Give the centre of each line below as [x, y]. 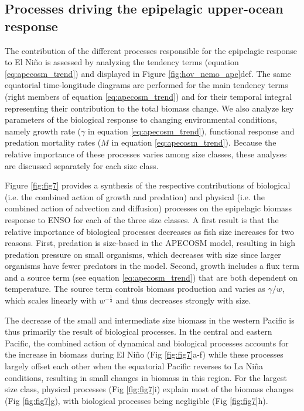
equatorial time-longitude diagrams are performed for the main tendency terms [146, 85]
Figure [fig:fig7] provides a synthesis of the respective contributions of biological [148, 185]
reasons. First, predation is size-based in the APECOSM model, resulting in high [150, 243]
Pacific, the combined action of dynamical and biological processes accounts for [147, 343]
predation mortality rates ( [53, 142]
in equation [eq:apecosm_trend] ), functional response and [191, 131]
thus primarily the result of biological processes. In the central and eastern [139, 331]
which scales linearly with [51, 300]
